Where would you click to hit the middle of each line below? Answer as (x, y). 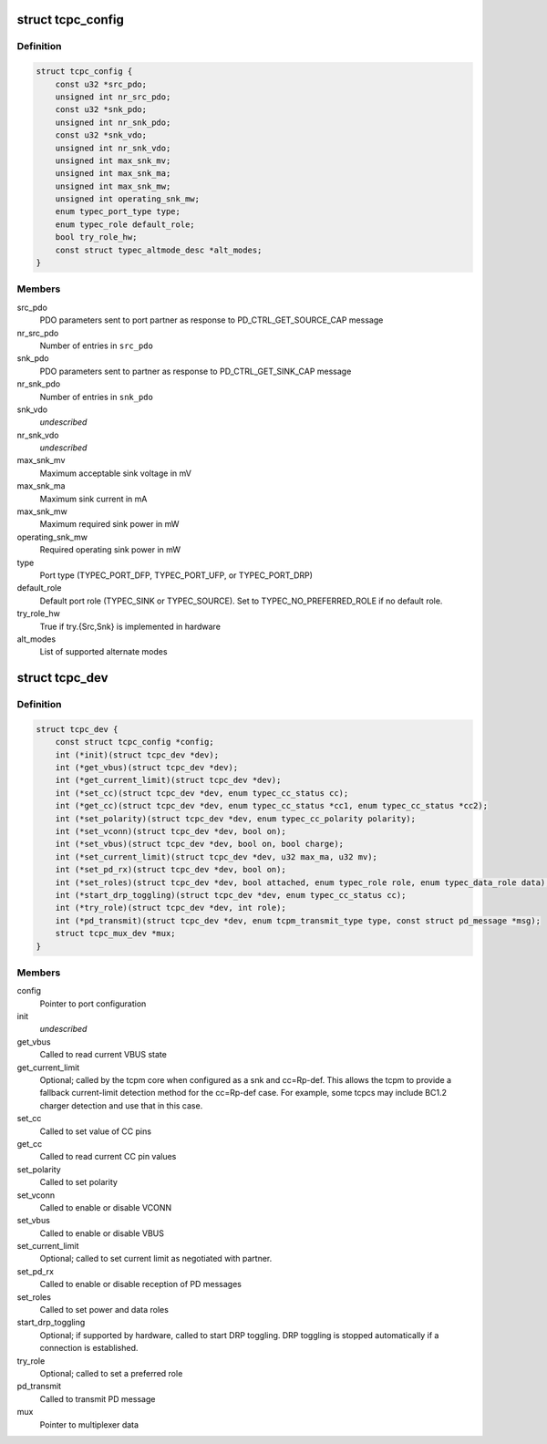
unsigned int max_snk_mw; (113, 186)
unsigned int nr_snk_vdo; (113, 148)
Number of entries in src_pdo (97, 346)
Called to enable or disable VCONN (106, 1207)
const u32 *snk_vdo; (101, 135)
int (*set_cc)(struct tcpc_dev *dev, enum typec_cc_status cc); (202, 793)
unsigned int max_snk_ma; (113, 174)
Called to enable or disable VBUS (102, 1233)
